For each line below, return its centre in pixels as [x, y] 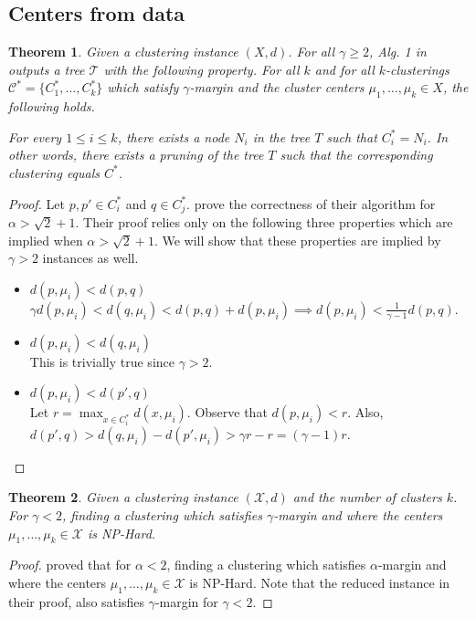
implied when [46, 240]
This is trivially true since [102, 361]
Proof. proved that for [70, 565]
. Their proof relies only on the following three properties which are [264, 222]
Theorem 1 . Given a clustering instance [123, 52]
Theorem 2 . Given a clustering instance [123, 497]
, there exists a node [174, 136]
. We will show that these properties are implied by [297, 240]
